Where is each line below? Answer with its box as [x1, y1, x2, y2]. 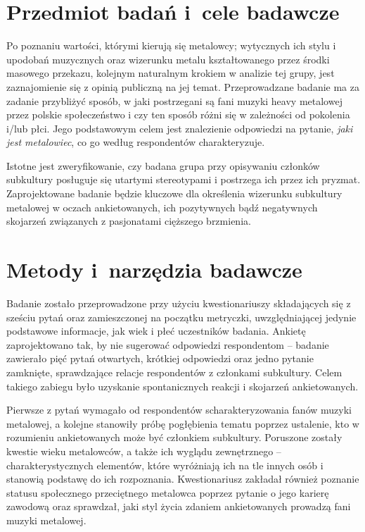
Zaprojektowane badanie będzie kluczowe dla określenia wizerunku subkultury [6, 186, 342, 201]
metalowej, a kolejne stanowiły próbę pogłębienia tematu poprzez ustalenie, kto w [6, 416, 359, 431]
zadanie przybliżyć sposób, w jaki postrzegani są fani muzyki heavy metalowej [6, 93, 342, 108]
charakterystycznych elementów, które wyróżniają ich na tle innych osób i [6, 457, 324, 472]
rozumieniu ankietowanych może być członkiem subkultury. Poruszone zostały [6, 430, 342, 445]
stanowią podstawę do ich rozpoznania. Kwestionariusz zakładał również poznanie [6, 471, 359, 486]
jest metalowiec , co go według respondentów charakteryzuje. [6, 135, 265, 149]
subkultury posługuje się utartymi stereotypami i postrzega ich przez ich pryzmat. [6, 172, 361, 187]
